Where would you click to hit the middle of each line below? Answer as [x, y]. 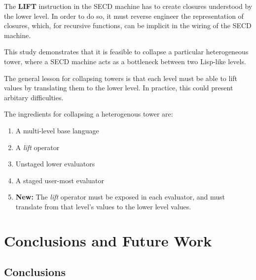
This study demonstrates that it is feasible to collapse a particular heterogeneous [126, 52]
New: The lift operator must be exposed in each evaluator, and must [120, 197]
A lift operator [37, 147]
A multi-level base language [57, 130]
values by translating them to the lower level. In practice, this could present [119, 88]
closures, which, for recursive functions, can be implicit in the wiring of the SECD [128, 25]
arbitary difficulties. [34, 97]
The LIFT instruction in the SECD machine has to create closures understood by [128, 6]
